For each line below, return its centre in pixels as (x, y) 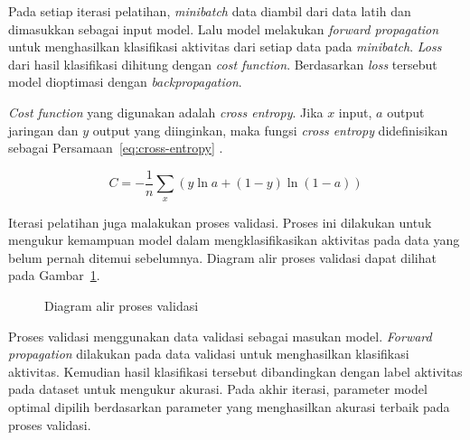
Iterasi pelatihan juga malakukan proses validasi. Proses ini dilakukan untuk (220, 222)
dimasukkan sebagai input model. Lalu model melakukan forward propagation (224, 28)
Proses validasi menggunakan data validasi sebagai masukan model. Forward (220, 336)
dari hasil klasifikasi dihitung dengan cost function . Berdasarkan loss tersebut (223, 64)
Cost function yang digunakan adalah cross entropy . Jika (166, 112)
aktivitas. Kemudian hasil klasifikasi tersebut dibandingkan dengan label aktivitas (235, 371)
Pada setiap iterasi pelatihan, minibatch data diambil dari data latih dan (210, 11)
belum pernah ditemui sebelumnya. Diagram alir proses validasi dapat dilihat (222, 257)
